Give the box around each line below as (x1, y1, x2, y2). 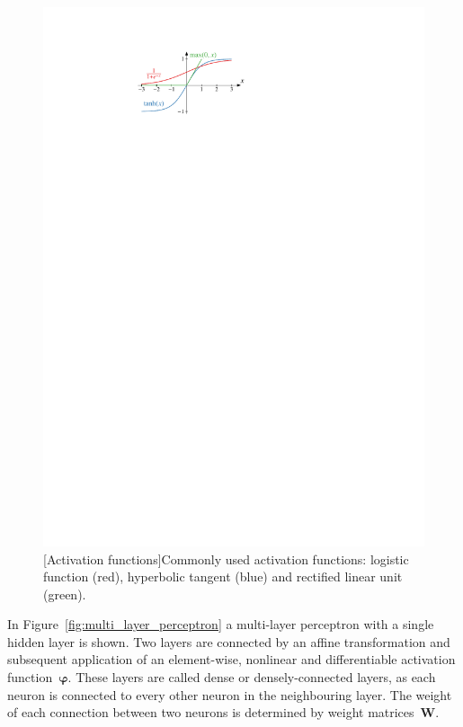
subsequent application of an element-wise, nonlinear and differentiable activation (7, 650, 456, 669)
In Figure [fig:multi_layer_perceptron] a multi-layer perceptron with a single (7, 615, 434, 634)
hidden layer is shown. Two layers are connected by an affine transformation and (7, 632, 450, 651)
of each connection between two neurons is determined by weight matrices (7, 703, 414, 722)
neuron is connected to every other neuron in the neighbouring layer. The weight (7, 685, 452, 704)
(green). (43, 584, 86, 603)
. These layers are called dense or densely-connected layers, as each (67, 668, 436, 687)
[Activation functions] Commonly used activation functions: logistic (43, 549, 409, 568)
